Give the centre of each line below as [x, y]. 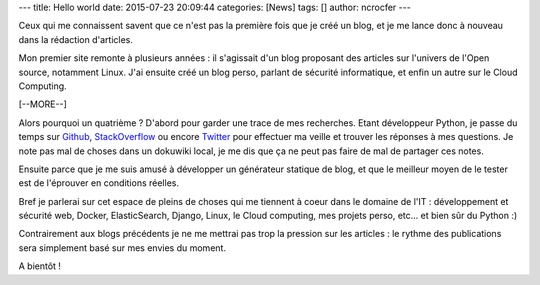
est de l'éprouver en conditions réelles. [99, 183]
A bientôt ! [40, 266]
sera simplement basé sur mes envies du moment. [122, 247]
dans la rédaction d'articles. [76, 39]
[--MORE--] [42, 104]
